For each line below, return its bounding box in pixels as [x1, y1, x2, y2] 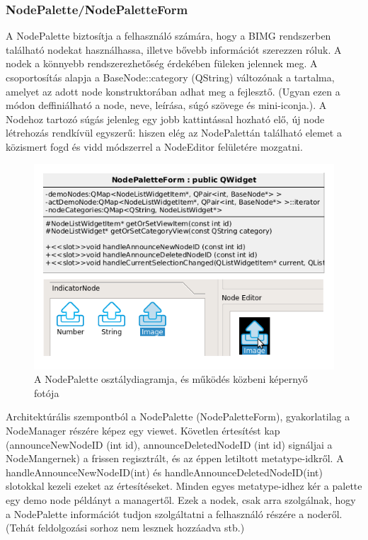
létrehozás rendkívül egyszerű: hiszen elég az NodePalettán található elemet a [6, 125, 342, 140]
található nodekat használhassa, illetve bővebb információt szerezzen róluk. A [6, 42, 342, 57]
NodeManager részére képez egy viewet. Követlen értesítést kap [6, 423, 280, 438]
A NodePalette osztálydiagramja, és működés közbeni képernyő [34, 372, 308, 386]
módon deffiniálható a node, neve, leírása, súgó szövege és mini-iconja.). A [6, 98, 327, 113]
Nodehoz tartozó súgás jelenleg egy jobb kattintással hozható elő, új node [6, 111, 325, 126]
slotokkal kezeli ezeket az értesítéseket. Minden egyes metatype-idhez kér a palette [6, 478, 362, 493]
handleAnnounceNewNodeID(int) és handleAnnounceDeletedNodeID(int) [6, 464, 323, 479]
